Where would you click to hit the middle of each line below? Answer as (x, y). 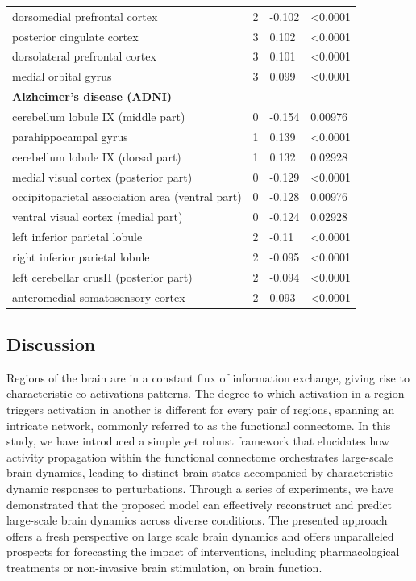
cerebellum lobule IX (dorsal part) (97, 156)
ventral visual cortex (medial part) (98, 217)
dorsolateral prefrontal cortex (84, 56)
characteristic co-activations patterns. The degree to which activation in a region (206, 393)
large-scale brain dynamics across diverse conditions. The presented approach (197, 520)
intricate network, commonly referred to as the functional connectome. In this (199, 425)
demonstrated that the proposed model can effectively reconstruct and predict (199, 504)
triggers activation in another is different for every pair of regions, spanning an (201, 410)
